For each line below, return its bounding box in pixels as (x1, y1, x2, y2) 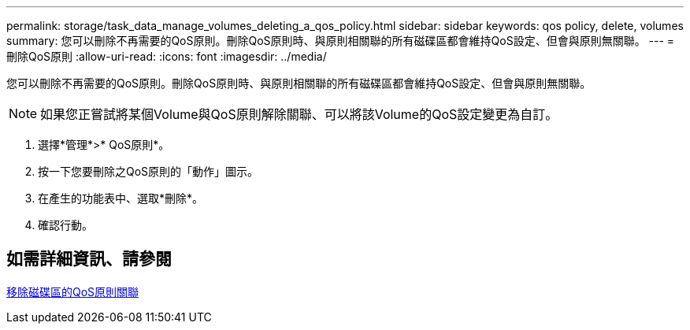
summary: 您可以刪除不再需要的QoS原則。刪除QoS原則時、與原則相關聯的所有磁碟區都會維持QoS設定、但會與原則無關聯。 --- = (6, 34, 675, 47)
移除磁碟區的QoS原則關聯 (6, 284, 139, 298)
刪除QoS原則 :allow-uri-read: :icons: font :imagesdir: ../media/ (6, 50, 327, 63)
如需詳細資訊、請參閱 (6, 249, 172, 269)
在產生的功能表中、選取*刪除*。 (38, 191, 204, 205)
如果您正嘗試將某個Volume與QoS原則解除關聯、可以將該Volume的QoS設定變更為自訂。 (40, 106, 558, 122)
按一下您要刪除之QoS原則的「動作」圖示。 (38, 165, 259, 178)
